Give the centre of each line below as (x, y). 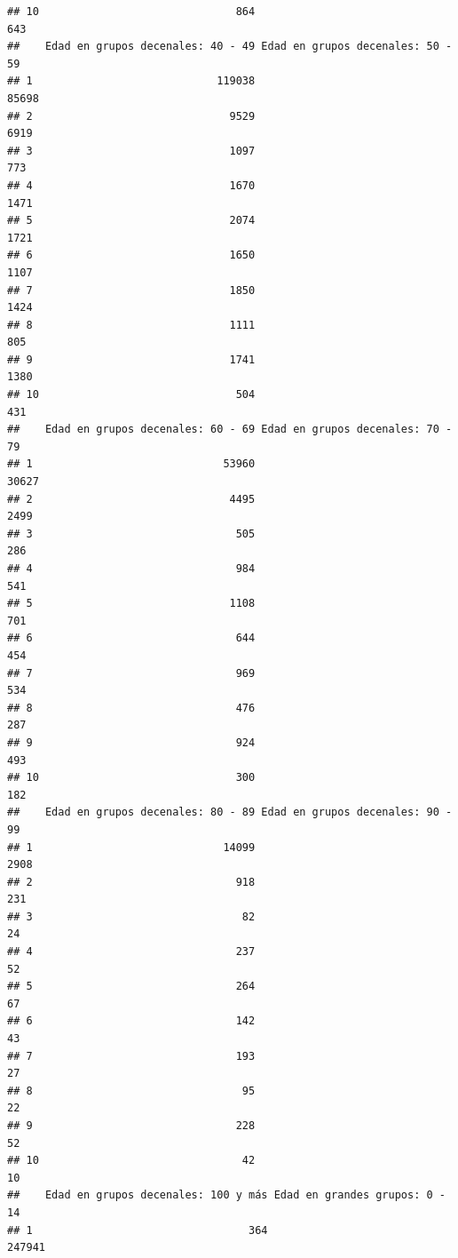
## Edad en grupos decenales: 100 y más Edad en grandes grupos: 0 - (226, 1195)
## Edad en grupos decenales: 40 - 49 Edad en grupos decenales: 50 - (230, 47)
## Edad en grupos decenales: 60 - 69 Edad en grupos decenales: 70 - (230, 430)
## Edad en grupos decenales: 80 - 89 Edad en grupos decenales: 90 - (230, 812)
